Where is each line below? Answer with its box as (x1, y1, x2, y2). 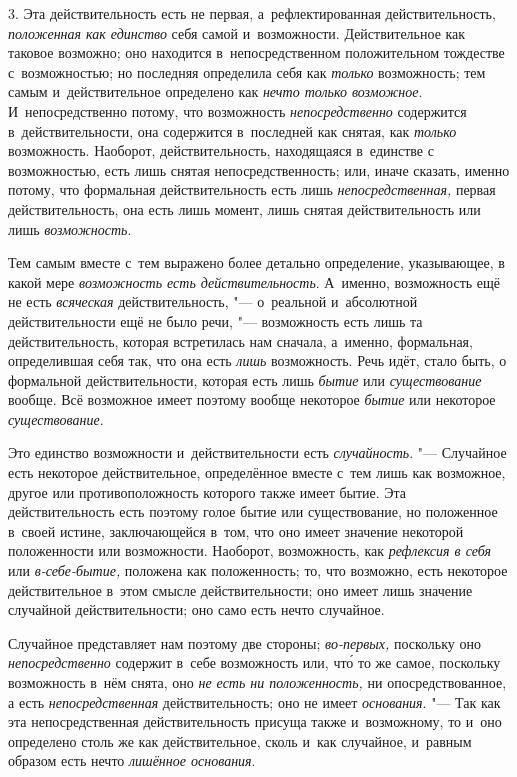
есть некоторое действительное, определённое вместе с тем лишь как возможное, (8, 462, 506, 483)
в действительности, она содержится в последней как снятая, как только (8, 120, 457, 141)
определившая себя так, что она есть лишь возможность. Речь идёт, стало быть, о (8, 350, 507, 371)
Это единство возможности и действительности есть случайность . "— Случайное (8, 442, 507, 463)
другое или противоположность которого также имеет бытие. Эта (8, 481, 407, 502)
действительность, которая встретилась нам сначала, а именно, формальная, (8, 330, 473, 351)
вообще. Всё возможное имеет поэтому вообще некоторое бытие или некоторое (8, 389, 496, 410)
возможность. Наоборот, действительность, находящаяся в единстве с (8, 140, 434, 161)
